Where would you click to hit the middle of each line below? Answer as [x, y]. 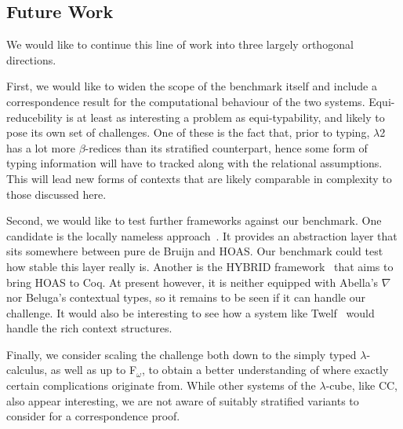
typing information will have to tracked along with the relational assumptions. [194, 163]
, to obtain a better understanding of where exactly [265, 370]
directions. [31, 59]
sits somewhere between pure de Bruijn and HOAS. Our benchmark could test [195, 251]
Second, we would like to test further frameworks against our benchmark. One [194, 220]
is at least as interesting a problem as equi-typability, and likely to [225, 117]
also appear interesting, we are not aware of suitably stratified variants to [183, 400]
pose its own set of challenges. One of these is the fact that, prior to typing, [188, 132]
